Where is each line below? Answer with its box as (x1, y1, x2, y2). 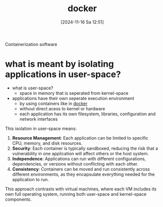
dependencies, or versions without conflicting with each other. (12, 161, 139, 166)
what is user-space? (12, 85, 53, 91)
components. (5, 196, 32, 202)
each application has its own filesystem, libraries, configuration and (19, 111, 156, 117)
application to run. (12, 176, 49, 182)
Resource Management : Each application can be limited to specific (12, 135, 148, 141)
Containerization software (5, 41, 57, 47)
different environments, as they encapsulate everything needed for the (12, 171, 155, 177)
